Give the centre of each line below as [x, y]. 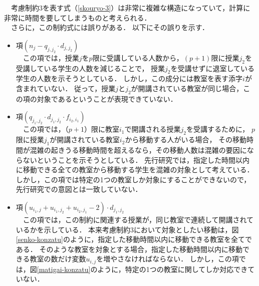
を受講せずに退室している [213, 68]
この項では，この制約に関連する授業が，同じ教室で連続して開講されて [138, 219]
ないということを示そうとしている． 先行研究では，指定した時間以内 [136, 160]
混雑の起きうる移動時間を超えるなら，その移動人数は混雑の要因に [138, 150]
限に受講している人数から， [138, 57]
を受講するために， [218, 129]
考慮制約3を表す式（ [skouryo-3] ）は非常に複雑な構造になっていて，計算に [131, 8]
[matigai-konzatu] [64, 269]
